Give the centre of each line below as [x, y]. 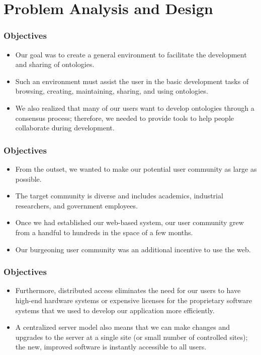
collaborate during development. [65, 128]
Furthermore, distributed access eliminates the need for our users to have [128, 290]
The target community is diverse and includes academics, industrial [119, 196]
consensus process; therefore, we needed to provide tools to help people [124, 118]
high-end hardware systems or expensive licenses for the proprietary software [134, 300]
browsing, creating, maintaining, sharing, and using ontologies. [112, 91]
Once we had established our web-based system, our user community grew [129, 222]
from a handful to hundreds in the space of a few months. [104, 232]
